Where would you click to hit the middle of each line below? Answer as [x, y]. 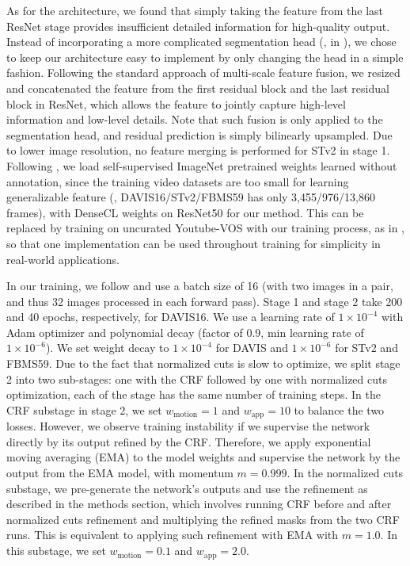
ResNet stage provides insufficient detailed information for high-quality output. [198, 26]
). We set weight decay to [107, 348]
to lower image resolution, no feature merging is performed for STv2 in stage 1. [198, 150]
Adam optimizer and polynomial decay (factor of [125, 332]
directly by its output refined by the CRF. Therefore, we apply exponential [189, 441]
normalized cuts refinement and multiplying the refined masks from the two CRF [203, 519]
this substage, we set [56, 551]
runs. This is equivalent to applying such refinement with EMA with [173, 535]
